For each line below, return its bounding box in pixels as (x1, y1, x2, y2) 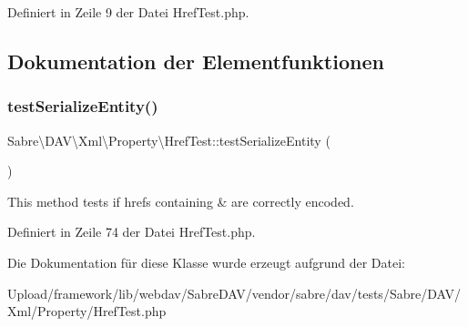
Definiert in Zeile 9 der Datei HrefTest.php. (7, 3, 249, 21)
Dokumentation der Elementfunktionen (7, 46, 384, 75)
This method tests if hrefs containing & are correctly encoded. (7, 191, 354, 210)
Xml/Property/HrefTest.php (7, 301, 167, 321)
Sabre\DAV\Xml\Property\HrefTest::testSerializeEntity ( (7, 130, 331, 149)
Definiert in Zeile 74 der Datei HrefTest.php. (7, 222, 256, 241)
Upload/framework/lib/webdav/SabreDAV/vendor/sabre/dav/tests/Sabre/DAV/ (7, 283, 461, 302)
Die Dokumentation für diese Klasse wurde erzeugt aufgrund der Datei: (7, 252, 405, 271)
